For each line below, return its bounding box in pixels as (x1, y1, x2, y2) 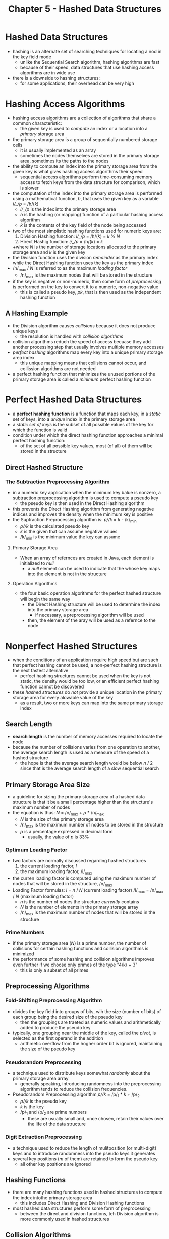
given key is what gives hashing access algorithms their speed (12, 168, 143, 174)
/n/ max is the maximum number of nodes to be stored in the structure (20, 821, 164, 829)
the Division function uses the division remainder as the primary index (12, 254, 158, 260)
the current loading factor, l (20, 863, 77, 869)
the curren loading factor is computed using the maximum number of (12, 875, 156, 881)
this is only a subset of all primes (20, 967, 89, 973)
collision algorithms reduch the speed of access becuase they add (12, 339, 151, 345)
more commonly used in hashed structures (20, 1216, 109, 1222)
